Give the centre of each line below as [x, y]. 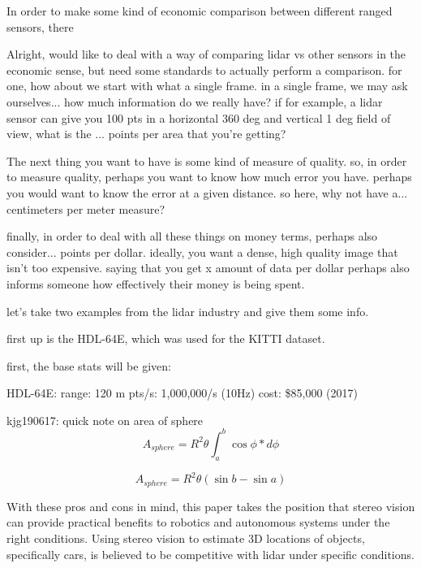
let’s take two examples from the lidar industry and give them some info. [188, 311]
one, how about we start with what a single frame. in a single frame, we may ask [207, 86]
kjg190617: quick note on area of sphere [105, 420]
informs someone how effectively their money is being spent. [156, 283]
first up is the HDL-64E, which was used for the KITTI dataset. [166, 338]
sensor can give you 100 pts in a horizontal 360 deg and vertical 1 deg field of [199, 117]
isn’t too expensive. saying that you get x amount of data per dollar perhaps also [208, 268]
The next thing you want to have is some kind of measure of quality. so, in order [207, 160]
